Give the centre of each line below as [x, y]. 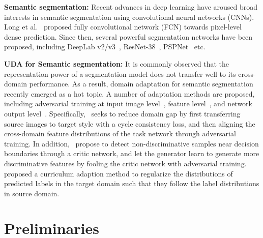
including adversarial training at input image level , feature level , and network [128, 103]
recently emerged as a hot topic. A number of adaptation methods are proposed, [129, 93]
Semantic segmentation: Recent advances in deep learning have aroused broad [131, 7]
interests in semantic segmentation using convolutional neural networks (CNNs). [129, 17]
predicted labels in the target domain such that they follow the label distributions [132, 183]
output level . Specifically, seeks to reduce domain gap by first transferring [122, 113]
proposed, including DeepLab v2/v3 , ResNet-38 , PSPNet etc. [105, 47]
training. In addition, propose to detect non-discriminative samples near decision [131, 143]
